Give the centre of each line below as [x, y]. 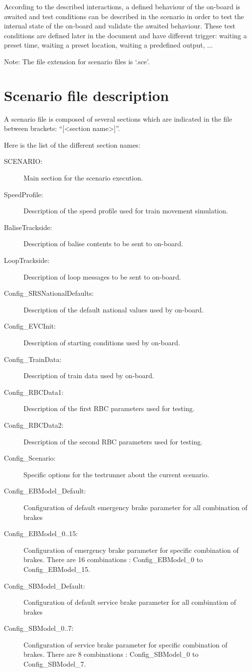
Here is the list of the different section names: [72, 144]
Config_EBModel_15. [57, 569]
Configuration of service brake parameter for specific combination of [126, 644]
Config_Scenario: [30, 458]
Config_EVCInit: [30, 326]
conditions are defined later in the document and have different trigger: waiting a [126, 35]
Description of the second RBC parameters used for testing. [113, 441]
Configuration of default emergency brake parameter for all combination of [136, 507]
